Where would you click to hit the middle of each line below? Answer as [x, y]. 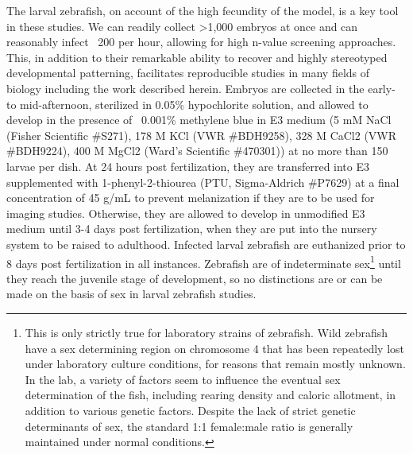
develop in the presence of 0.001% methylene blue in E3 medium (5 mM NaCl [199, 120]
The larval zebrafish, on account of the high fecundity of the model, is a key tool [203, 10]
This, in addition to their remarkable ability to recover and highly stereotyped [197, 57]
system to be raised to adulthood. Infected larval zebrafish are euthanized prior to [206, 244]
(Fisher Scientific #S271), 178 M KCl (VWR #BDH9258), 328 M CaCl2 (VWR [202, 135]
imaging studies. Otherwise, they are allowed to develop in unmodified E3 [186, 213]
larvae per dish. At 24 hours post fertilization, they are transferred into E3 [188, 166]
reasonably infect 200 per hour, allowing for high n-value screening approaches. [201, 42]
